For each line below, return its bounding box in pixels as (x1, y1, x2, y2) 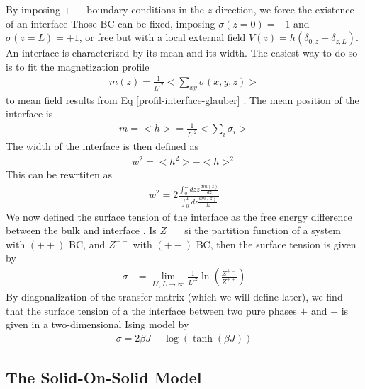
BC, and (69, 236, 106, 251)
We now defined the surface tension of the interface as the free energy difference (6, 209, 352, 223)
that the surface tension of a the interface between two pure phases (6, 303, 297, 318)
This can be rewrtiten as (6, 167, 112, 182)
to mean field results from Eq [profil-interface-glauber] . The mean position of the (6, 92, 359, 107)
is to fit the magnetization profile (6, 59, 150, 74)
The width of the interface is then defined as (6, 139, 199, 153)
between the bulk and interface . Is (6, 223, 157, 238)
